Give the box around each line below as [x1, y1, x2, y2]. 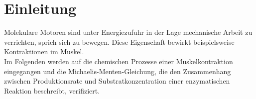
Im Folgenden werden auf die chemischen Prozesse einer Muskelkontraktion [4, 56, 233, 66]
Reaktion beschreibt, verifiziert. [4, 85, 100, 96]
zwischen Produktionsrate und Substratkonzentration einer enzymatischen [4, 76, 230, 86]
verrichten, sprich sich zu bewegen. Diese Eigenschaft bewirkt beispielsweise [4, 36, 235, 47]
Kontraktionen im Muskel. [4, 46, 84, 57]
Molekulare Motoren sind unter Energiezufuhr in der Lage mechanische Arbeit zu [4, 27, 253, 37]
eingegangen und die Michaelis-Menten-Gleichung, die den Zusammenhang [4, 66, 231, 76]
